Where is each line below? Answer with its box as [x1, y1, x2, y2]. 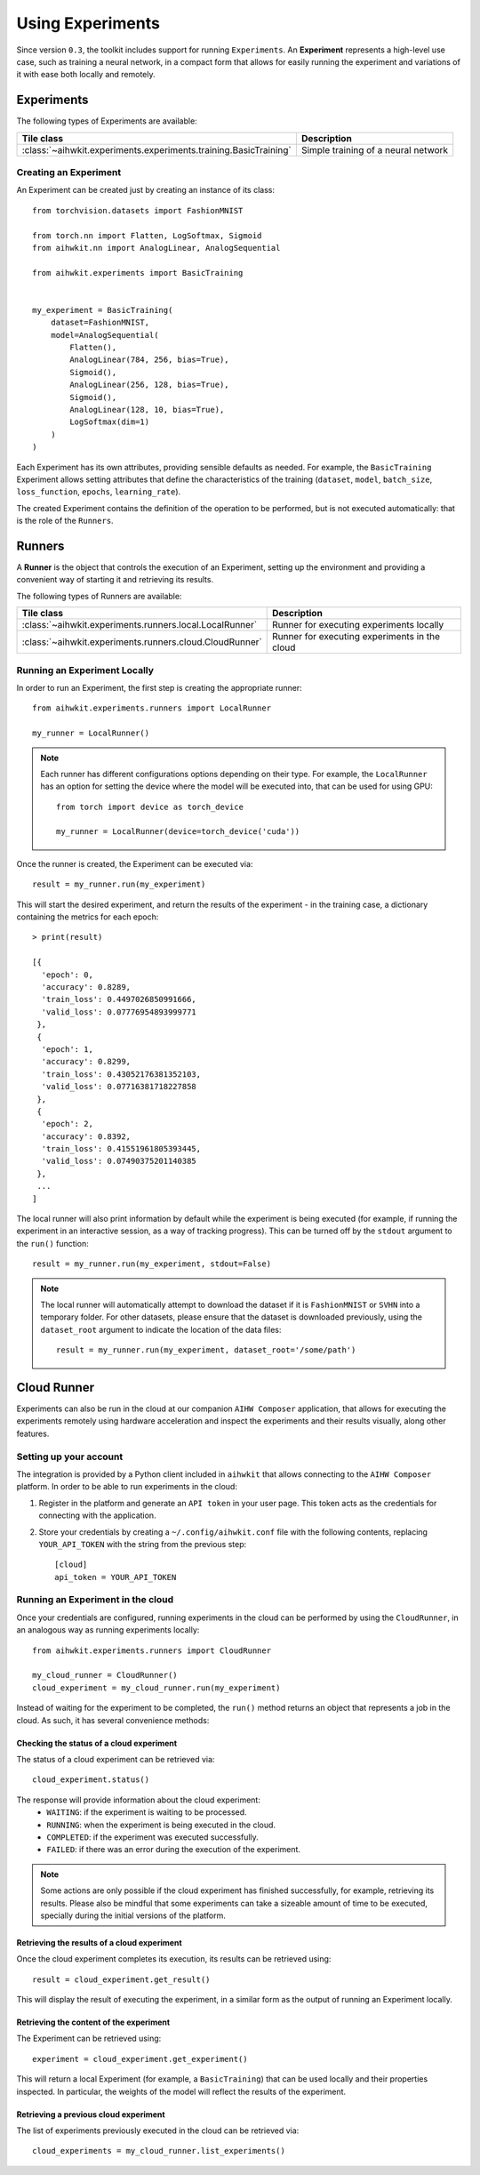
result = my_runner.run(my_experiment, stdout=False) [32, 1259, 271, 1269]
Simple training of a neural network [300, 143, 449, 156]
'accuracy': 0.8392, [41, 1131, 132, 1142]
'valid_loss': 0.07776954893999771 [41, 1007, 197, 1017]
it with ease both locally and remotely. [16, 69, 156, 80]
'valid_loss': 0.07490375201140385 [41, 1156, 197, 1167]
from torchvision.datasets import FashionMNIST [32, 205, 244, 215]
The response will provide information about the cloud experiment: [16, 1794, 261, 1805]
